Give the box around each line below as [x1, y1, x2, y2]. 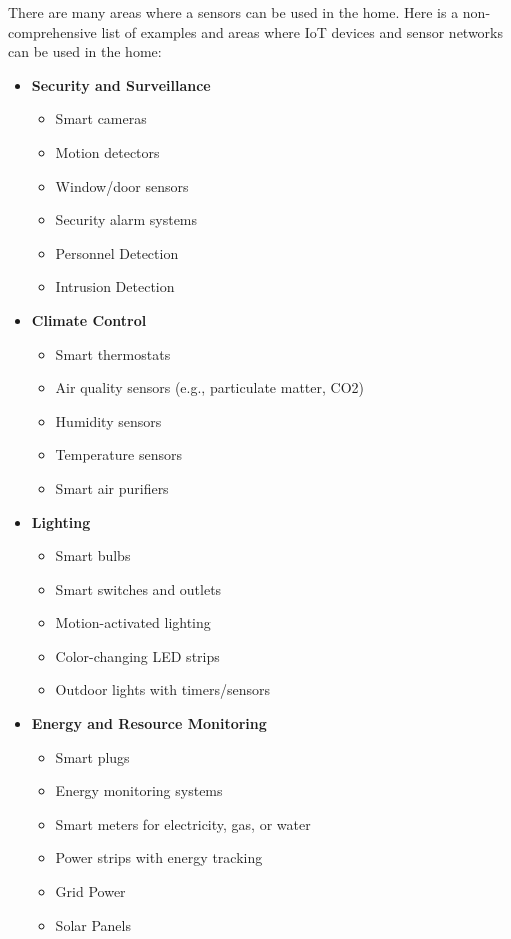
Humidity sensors [55, 410, 162, 431]
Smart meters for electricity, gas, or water [55, 813, 311, 834]
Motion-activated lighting [55, 612, 211, 633]
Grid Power [55, 881, 126, 902]
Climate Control [31, 309, 147, 330]
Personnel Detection [55, 242, 179, 263]
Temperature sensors [55, 444, 182, 465]
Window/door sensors [55, 175, 189, 196]
